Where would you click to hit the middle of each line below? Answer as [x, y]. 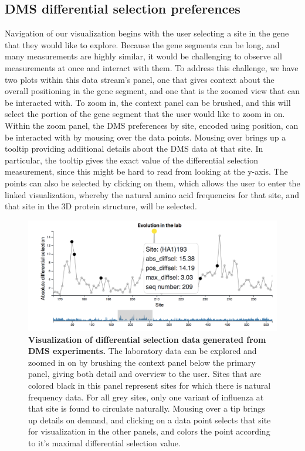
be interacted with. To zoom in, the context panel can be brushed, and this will [148, 102]
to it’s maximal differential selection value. [104, 443]
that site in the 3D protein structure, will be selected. [101, 206]
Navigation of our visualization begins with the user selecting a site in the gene [147, 33]
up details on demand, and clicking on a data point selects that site [150, 420]
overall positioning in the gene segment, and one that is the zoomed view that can [152, 91]
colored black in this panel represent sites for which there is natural [150, 385]
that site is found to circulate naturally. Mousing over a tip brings [147, 408]
